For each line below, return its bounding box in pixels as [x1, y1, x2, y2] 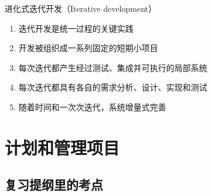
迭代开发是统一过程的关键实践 [18, 22, 134, 34]
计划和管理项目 [5, 135, 120, 159]
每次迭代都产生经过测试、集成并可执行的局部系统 [18, 61, 207, 73]
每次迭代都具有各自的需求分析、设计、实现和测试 [18, 81, 207, 93]
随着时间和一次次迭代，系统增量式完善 [18, 100, 166, 113]
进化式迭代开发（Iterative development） [5, 2, 157, 14]
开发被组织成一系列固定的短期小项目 [18, 42, 158, 54]
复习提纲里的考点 [5, 175, 103, 194]
